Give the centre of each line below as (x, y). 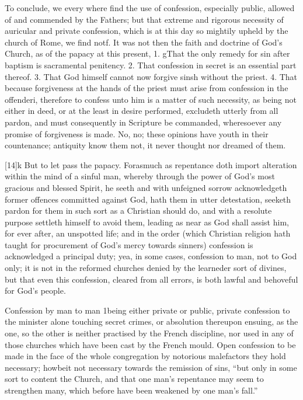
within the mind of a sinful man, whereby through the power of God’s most (140, 176)
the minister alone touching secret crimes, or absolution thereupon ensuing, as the (151, 321)
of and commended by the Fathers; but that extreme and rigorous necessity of (144, 19)
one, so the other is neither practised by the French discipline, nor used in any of (149, 333)
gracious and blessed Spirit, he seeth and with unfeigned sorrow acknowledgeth (146, 187)
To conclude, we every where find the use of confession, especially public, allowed (150, 8)
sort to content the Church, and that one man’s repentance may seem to (134, 379)
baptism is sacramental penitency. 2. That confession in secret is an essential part (151, 65)
